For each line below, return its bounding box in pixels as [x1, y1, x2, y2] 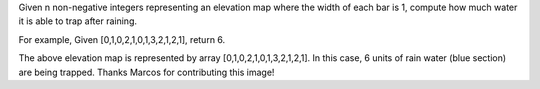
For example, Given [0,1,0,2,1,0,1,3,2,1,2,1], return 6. [18, 33, 226, 45]
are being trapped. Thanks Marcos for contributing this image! [18, 66, 275, 78]
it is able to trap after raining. [18, 15, 137, 27]
